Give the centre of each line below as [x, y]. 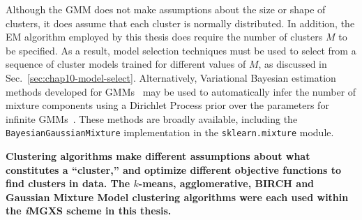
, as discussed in [293, 64]
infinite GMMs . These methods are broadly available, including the [152, 118]
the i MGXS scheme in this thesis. [89, 211]
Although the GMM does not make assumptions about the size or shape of [166, 9]
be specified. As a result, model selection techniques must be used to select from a [181, 50]
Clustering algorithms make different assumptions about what [158, 156]
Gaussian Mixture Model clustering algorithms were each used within [177, 197]
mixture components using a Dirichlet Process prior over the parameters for [167, 105]
